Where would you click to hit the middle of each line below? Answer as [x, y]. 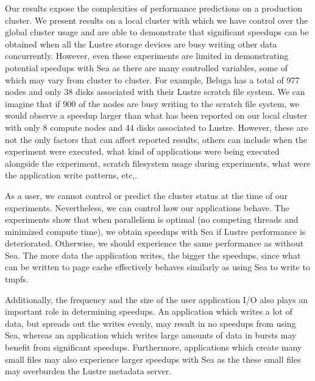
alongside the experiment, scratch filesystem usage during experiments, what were [158, 163]
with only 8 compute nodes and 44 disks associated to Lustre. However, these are [157, 127]
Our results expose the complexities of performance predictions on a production [154, 8]
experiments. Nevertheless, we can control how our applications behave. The [147, 207]
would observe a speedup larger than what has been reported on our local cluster [156, 115]
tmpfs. [17, 279]
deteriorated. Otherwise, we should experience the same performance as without [154, 243]
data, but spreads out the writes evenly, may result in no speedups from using [150, 323]
